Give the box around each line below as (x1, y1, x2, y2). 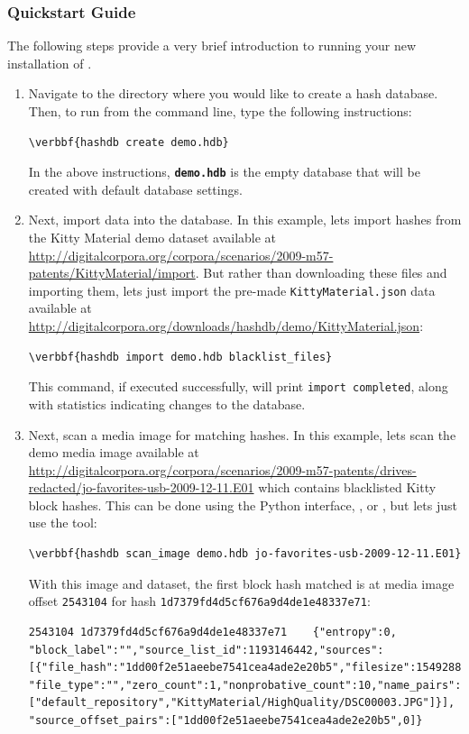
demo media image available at (28, 443, 199, 462)
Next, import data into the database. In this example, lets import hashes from (28, 210, 462, 229)
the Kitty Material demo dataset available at (28, 228, 277, 247)
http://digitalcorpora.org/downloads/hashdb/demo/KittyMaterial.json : (28, 317, 424, 335)
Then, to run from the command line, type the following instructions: (28, 102, 412, 120)
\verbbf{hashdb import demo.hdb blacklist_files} (28, 350, 333, 363)
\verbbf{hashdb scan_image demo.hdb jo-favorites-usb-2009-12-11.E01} (28, 547, 462, 561)
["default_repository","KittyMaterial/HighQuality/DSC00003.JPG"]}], (28, 696, 455, 710)
